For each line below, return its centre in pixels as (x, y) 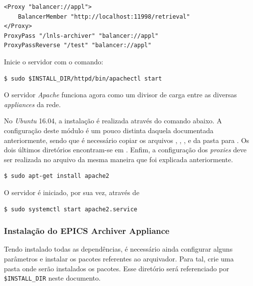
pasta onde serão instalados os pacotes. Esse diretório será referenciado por (117, 268)
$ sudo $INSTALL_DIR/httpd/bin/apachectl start (83, 78)
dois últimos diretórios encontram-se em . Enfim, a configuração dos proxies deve (125, 150)
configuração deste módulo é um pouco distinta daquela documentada (109, 130)
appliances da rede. (32, 104)
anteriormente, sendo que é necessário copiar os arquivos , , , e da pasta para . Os (127, 140)
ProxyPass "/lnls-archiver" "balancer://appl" (81, 36)
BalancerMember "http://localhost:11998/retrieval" (104, 16)
